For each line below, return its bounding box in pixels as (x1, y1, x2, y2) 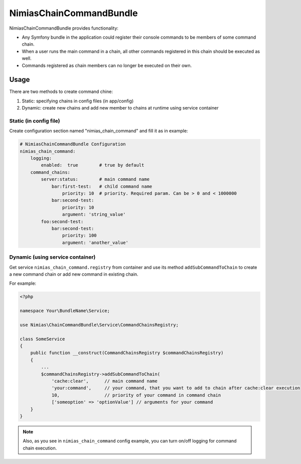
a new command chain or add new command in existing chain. (9, 271, 138, 277)
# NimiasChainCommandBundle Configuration (20, 141, 126, 147)
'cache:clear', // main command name (51, 378, 158, 384)
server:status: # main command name (41, 176, 150, 182)
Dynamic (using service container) (9, 254, 96, 261)
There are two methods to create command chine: (9, 88, 113, 95)
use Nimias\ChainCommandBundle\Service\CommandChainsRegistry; (20, 322, 179, 327)
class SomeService (20, 336, 65, 341)
